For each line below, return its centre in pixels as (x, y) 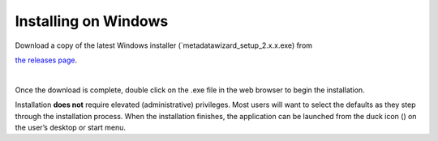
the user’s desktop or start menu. (70, 127)
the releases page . (46, 60)
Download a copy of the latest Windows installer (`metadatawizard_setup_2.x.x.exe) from (163, 45)
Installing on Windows (92, 21)
